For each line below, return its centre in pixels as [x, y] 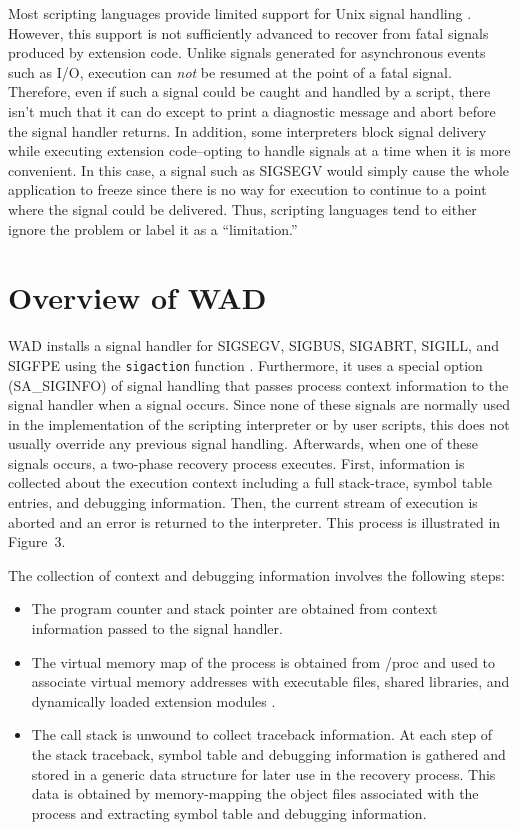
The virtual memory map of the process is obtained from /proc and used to [263, 661]
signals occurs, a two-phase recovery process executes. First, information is [236, 462]
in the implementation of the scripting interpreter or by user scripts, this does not [259, 423]
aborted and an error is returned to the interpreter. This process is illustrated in [254, 521]
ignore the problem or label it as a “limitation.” [153, 228]
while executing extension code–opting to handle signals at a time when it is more [259, 150]
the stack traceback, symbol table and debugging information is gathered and [268, 754]
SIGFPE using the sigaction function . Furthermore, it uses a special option [245, 364]
